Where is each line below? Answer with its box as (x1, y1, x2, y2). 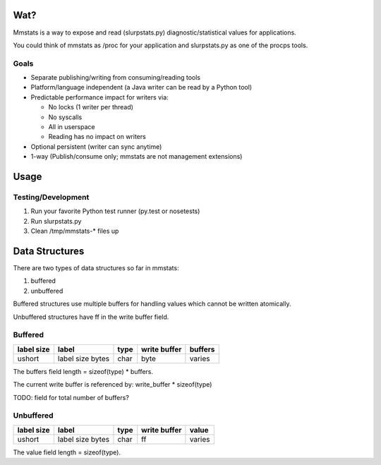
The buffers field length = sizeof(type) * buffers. (13, 367, 154, 375)
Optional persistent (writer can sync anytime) (30, 142, 162, 151)
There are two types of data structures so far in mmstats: (13, 264, 179, 272)
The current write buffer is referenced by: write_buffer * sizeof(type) (13, 380, 212, 389)
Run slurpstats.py (30, 217, 82, 225)
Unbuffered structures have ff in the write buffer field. (13, 313, 169, 321)
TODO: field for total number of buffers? (13, 393, 130, 401)
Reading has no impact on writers (48, 133, 146, 141)
